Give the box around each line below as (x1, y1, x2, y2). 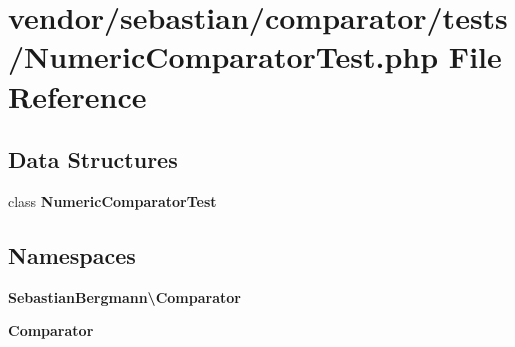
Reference (8, 75, 147, 116)
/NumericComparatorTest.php (8, 36, 439, 77)
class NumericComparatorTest (8, 190, 217, 211)
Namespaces (8, 239, 136, 270)
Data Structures (8, 144, 178, 175)
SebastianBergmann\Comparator (8, 286, 241, 307)
